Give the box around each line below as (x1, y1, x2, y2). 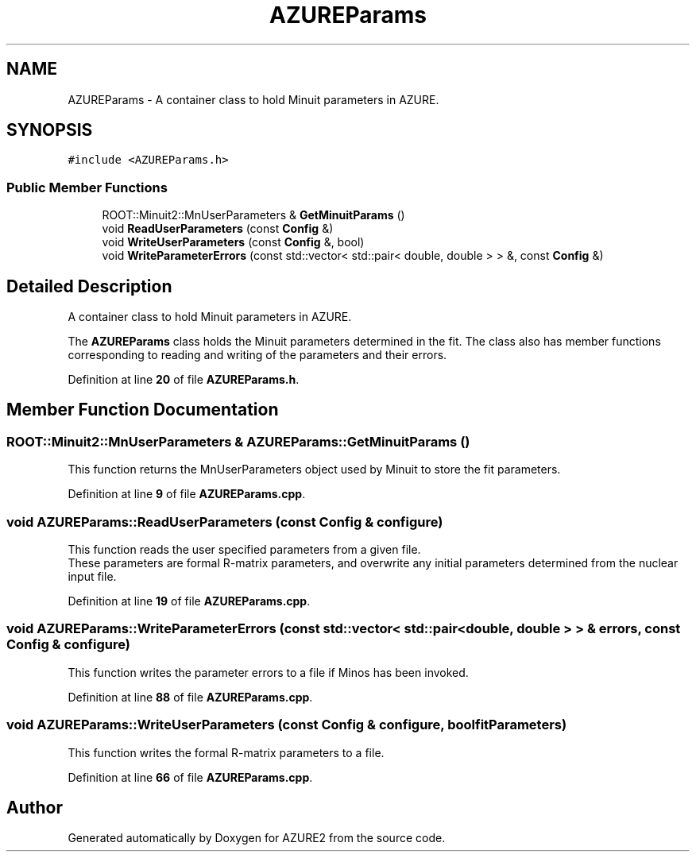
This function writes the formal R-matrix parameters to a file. (68, 745, 385, 759)
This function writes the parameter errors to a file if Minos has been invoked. (68, 665, 469, 679)
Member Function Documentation (6, 400, 279, 420)
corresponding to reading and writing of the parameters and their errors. (68, 348, 447, 362)
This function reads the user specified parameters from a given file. (68, 543, 421, 556)
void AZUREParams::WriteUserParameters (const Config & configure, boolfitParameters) (6, 717, 567, 733)
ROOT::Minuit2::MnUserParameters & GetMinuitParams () (102, 208, 405, 222)
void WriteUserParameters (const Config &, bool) (102, 235, 365, 249)
